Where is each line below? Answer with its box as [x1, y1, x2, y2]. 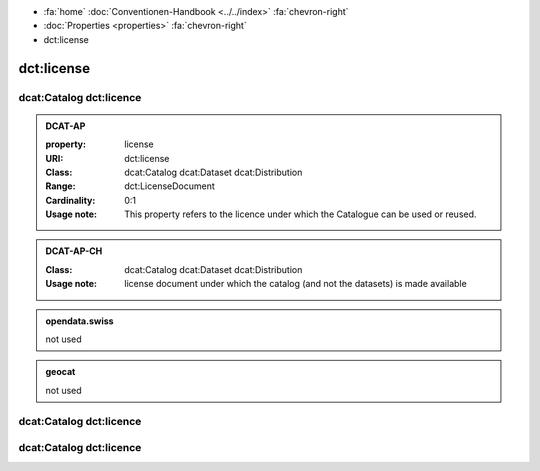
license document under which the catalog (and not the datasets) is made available [124, 278, 467, 290]
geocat [45, 366, 76, 378]
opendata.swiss [45, 315, 114, 327]
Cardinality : [45, 194, 96, 206]
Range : [45, 180, 76, 192]
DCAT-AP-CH [45, 245, 103, 257]
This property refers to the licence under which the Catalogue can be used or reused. [124, 208, 477, 220]
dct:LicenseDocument [124, 180, 215, 192]
